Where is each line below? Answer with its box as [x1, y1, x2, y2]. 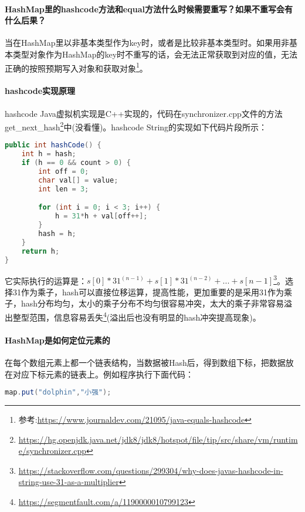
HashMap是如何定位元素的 [5, 334, 110, 346]
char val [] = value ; [38, 176, 118, 184]
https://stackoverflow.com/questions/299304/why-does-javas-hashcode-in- [18, 464, 283, 476]
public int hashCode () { [5, 141, 101, 150]
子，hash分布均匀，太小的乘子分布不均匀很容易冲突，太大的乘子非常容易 [5, 297, 284, 309]
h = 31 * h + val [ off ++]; [55, 212, 148, 221]
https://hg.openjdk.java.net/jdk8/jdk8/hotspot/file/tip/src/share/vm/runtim [18, 433, 298, 445]
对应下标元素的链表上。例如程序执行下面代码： [12, 368, 194, 380]
